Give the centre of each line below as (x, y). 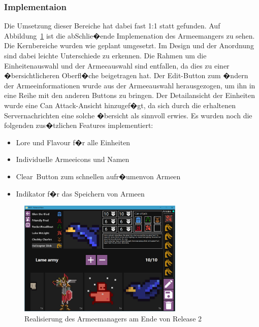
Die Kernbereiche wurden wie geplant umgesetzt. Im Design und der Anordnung (129, 45)
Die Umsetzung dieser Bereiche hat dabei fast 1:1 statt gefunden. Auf (112, 26)
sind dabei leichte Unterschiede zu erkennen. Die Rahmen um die (105, 55)
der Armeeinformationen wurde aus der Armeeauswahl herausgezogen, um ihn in (130, 85)
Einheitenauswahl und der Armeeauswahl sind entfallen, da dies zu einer (117, 65)
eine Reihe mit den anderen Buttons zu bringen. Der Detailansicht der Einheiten (130, 95)
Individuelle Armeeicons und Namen (73, 159)
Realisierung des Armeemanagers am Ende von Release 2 (113, 318)
